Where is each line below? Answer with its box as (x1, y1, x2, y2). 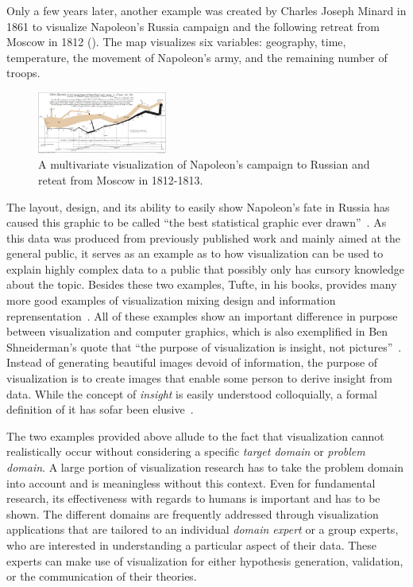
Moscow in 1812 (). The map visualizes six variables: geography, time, (6, 33, 346, 50)
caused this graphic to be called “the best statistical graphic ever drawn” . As (6, 214, 387, 231)
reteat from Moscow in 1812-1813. (38, 171, 203, 188)
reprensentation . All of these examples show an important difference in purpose (6, 307, 398, 324)
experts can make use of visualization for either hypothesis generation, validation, (6, 552, 403, 569)
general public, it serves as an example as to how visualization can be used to (6, 245, 384, 262)
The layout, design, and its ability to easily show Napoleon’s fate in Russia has (6, 198, 390, 215)
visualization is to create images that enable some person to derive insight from (6, 370, 392, 387)
